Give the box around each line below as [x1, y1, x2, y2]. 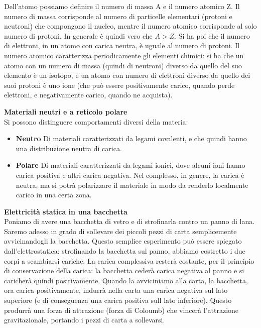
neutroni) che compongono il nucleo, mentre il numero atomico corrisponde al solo [4, 21, 257, 31]
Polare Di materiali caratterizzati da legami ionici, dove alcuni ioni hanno [16, 160, 245, 170]
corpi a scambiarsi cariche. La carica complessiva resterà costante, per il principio [4, 255, 254, 266]
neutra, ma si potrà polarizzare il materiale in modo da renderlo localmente [16, 179, 248, 190]
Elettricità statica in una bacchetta [4, 206, 127, 216]
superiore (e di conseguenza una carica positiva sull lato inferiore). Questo [4, 295, 232, 305]
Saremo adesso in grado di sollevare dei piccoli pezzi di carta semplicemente [4, 226, 237, 236]
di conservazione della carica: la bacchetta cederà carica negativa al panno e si [4, 265, 244, 276]
